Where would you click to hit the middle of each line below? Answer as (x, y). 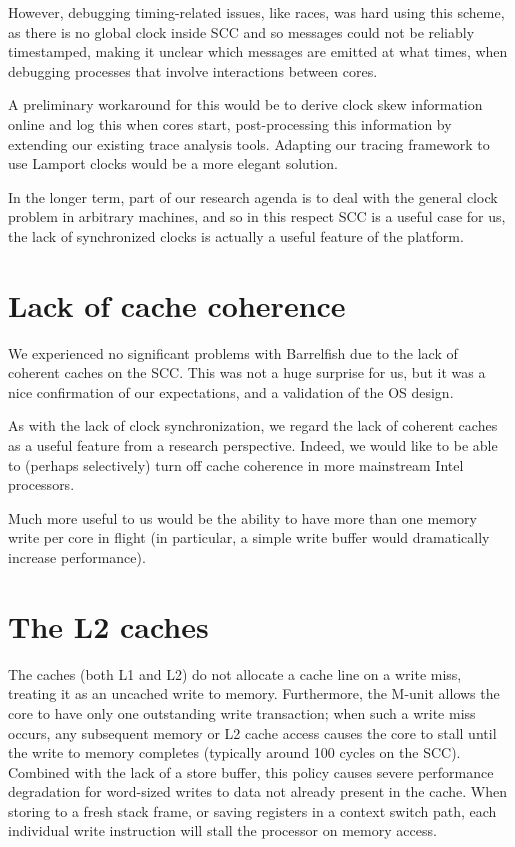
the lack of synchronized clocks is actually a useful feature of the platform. (236, 235)
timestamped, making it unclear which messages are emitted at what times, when (258, 51)
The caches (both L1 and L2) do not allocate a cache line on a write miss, (235, 673)
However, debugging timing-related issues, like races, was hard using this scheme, (256, 12)
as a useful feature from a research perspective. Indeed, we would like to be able (253, 445)
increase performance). (77, 557)
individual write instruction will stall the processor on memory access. (222, 830)
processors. (41, 484)
